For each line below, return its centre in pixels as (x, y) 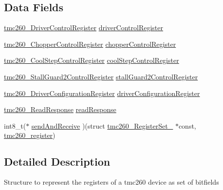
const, (187, 125)
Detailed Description (57, 161)
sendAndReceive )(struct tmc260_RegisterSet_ (102, 125)
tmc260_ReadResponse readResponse (60, 109)
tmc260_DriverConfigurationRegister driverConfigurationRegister (102, 93)
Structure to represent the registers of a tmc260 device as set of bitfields (111, 182)
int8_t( (15, 125)
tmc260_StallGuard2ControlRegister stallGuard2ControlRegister (101, 76)
